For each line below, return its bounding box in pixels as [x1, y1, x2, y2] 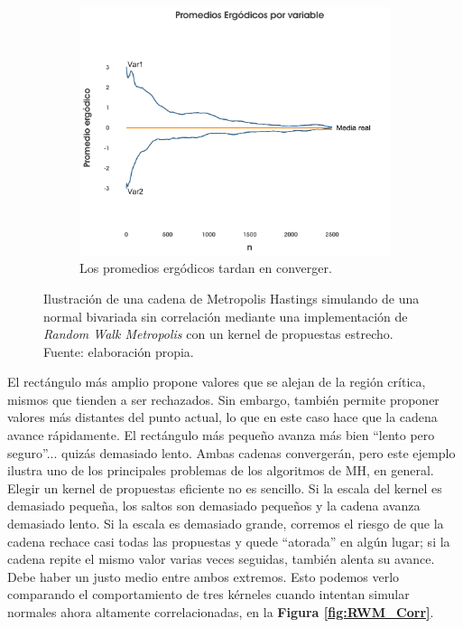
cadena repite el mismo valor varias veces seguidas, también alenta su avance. [7, 549, 435, 568]
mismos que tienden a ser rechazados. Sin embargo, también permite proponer [7, 389, 440, 408]
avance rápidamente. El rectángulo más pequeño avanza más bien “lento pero [7, 426, 435, 445]
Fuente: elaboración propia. [43, 342, 194, 361]
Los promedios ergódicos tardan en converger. [79, 258, 332, 277]
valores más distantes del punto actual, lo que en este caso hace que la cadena [7, 408, 438, 426]
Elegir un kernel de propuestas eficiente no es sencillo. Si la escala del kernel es [7, 478, 442, 497]
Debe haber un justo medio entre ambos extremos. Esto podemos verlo [7, 567, 400, 586]
